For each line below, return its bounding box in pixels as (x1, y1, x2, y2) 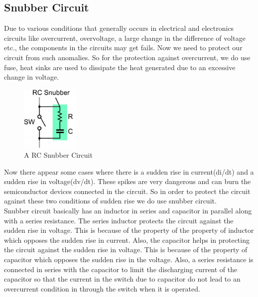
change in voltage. (4, 72, 59, 82)
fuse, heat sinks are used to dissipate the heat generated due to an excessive (4, 62, 236, 72)
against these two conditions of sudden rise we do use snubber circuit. (4, 196, 217, 206)
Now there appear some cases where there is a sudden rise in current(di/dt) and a (4, 166, 254, 177)
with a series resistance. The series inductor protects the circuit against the (4, 215, 234, 225)
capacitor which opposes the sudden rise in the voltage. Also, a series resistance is (4, 254, 254, 264)
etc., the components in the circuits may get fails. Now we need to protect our (4, 42, 243, 53)
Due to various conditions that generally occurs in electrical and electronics (4, 23, 234, 33)
